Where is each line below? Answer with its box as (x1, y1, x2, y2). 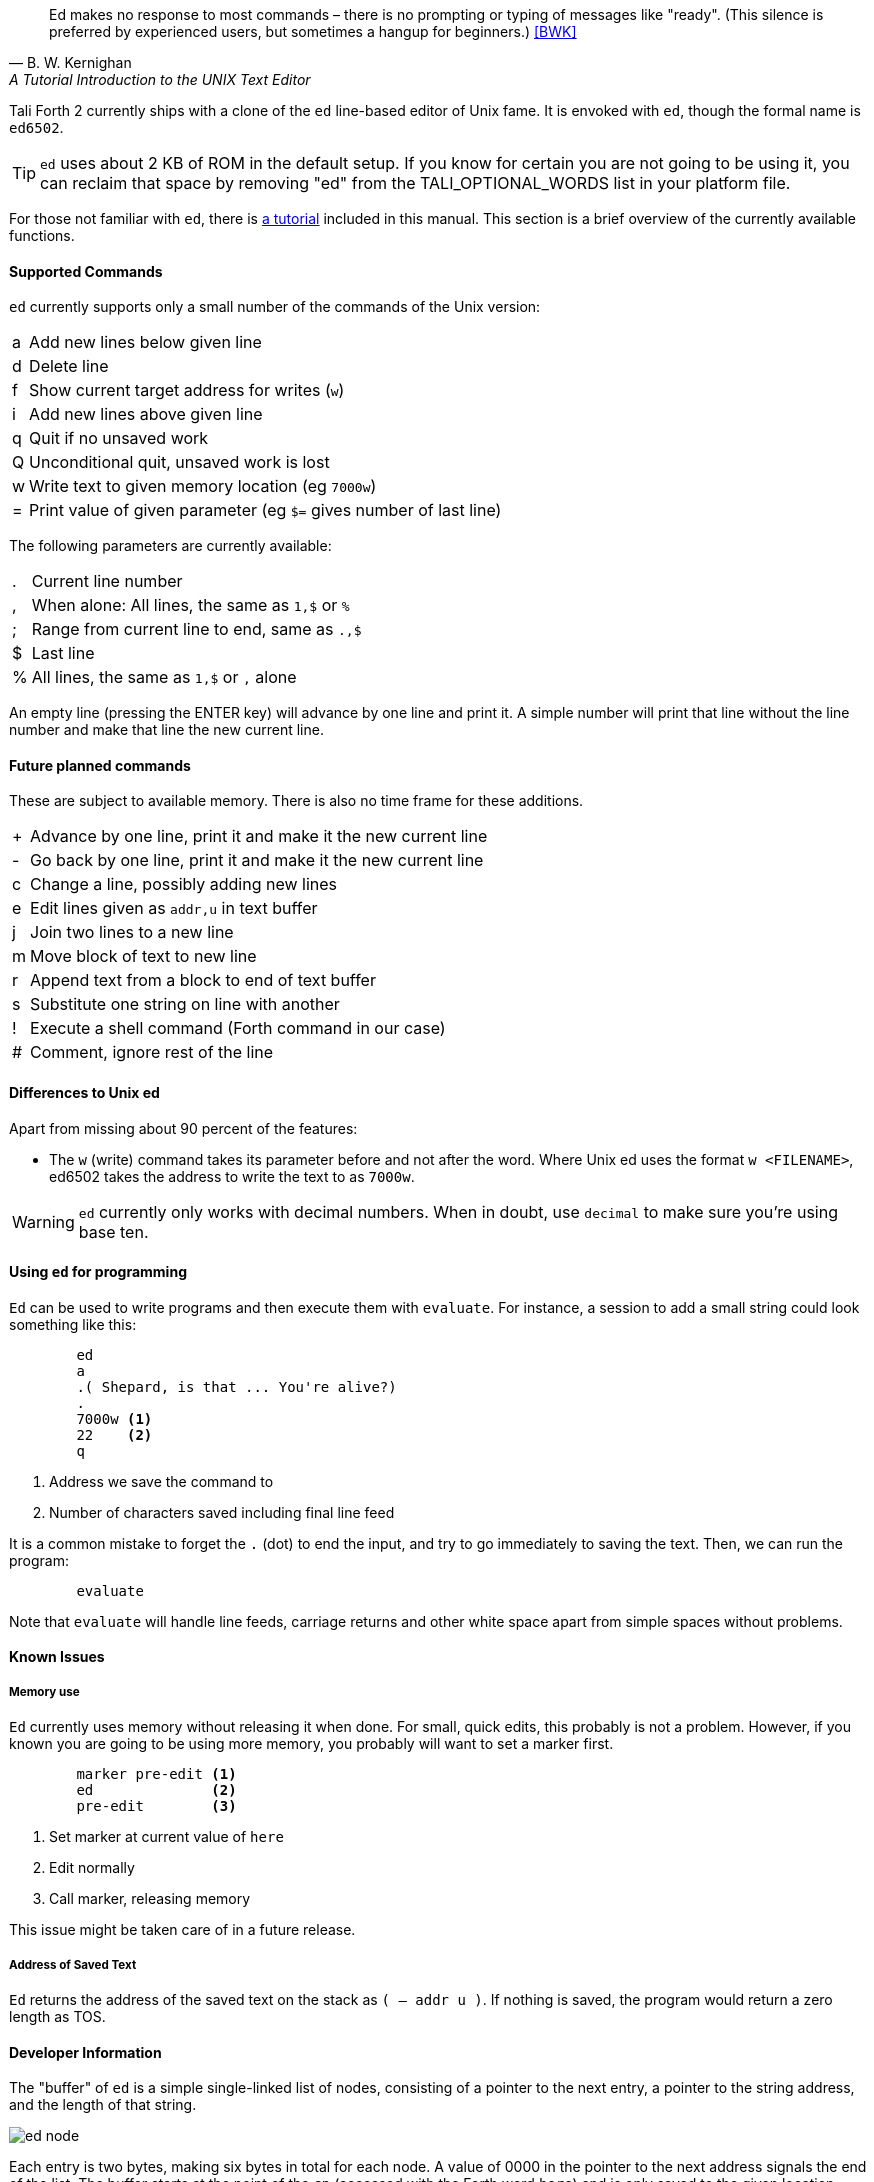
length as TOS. (9, 2008, 106, 2026)
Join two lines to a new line (30, 922, 234, 943)
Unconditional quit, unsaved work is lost (29, 452, 330, 473)
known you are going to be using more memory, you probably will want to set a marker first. (9, 1735, 614, 1753)
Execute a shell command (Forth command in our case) (30, 1018, 446, 1039)
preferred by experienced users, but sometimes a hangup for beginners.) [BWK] (49, 23, 577, 40)
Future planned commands (9, 756, 191, 774)
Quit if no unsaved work (29, 428, 209, 449)
